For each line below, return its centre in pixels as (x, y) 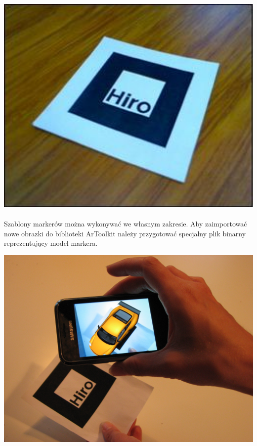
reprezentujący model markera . (51, 243)
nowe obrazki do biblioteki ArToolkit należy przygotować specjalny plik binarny (125, 233)
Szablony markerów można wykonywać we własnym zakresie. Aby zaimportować (126, 223)
